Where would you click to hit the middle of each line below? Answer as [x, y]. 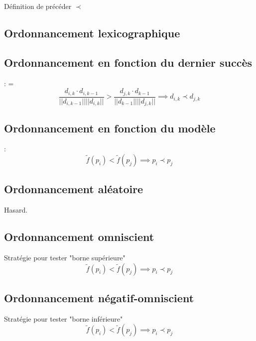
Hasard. [16, 210]
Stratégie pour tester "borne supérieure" [65, 257]
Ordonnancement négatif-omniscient [99, 297]
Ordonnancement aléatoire [74, 189]
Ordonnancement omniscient [79, 237]
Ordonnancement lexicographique [92, 33]
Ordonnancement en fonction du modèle [110, 128]
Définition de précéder [38, 6]
